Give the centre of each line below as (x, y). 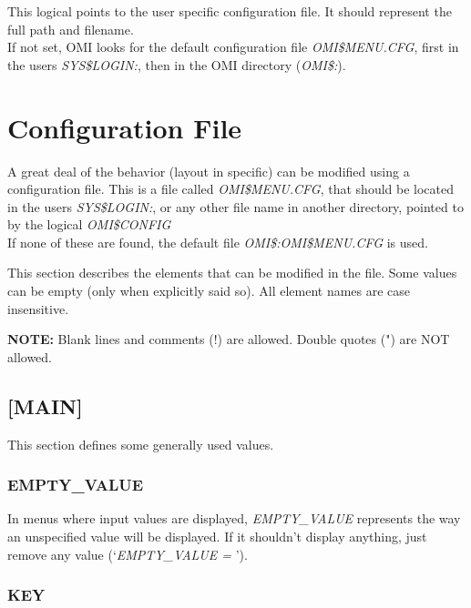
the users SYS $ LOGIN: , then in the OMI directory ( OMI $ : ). (177, 64)
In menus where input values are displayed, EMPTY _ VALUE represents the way (234, 518)
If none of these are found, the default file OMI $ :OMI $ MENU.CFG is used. (218, 242)
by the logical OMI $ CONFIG (89, 224)
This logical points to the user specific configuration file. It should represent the (230, 11)
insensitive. (38, 308)
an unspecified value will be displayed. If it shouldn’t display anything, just (217, 537)
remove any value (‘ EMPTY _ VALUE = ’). (128, 554)
